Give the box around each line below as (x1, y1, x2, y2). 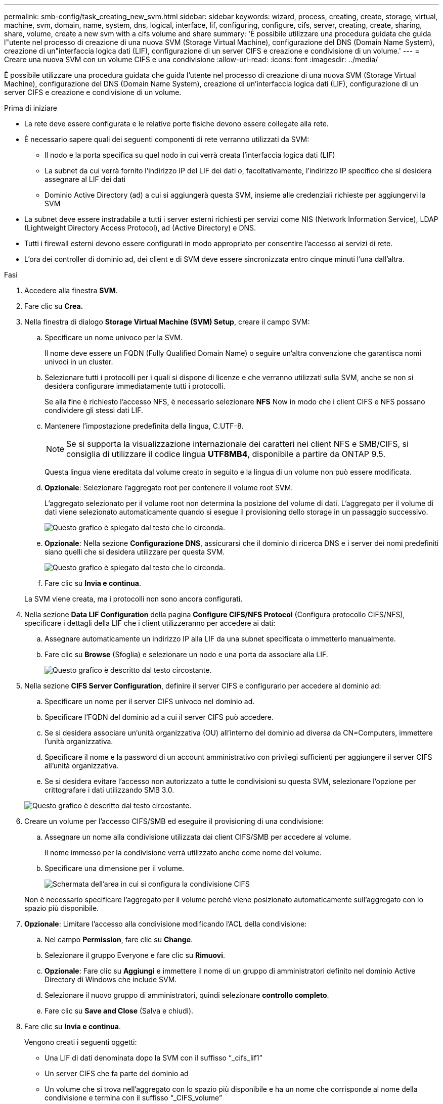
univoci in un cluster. (45, 357, 113, 366)
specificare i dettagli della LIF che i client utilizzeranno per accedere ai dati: (24, 619, 276, 627)
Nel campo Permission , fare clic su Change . (45, 935, 193, 944)
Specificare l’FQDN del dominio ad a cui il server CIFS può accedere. (45, 713, 274, 721)
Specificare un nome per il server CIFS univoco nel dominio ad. (45, 697, 255, 706)
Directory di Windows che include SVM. (45, 975, 177, 984)
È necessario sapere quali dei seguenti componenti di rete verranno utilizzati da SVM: (24, 135, 309, 144)
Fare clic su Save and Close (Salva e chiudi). (45, 1006, 194, 1015)
